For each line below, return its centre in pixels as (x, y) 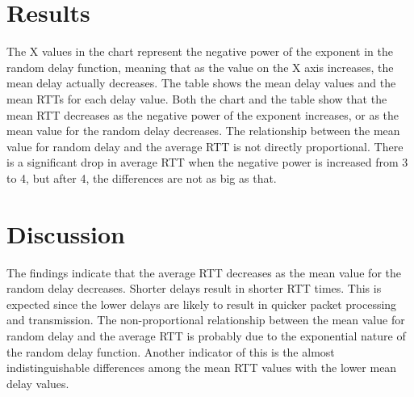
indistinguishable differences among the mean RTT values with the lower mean (202, 367)
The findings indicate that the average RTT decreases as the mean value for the (204, 272)
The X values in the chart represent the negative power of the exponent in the (200, 51)
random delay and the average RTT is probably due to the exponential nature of (206, 335)
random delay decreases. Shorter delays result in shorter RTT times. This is (194, 288)
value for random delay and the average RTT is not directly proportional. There (205, 146)
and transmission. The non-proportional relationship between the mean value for (206, 320)
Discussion (66, 233)
